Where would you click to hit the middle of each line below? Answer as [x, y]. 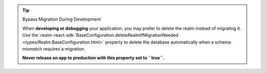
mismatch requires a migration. [54, 49]
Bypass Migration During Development [62, 19]
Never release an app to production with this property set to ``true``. [94, 58]
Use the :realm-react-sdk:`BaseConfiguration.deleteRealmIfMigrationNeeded [100, 35]
